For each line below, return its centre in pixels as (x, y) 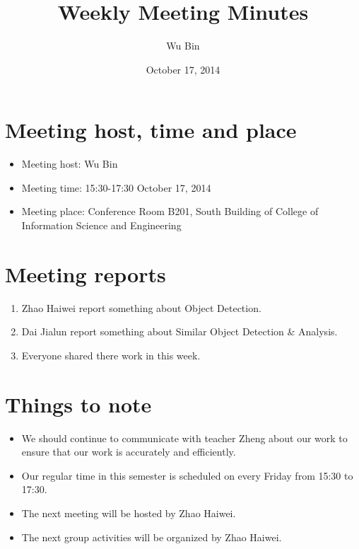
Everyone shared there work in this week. (111, 355)
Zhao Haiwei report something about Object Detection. (141, 307)
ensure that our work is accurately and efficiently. (129, 452)
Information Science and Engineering (101, 225)
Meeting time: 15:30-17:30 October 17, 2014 (116, 187)
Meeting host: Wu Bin (70, 164)
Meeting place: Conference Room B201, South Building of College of (170, 211)
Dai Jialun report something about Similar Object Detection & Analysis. (179, 331)
